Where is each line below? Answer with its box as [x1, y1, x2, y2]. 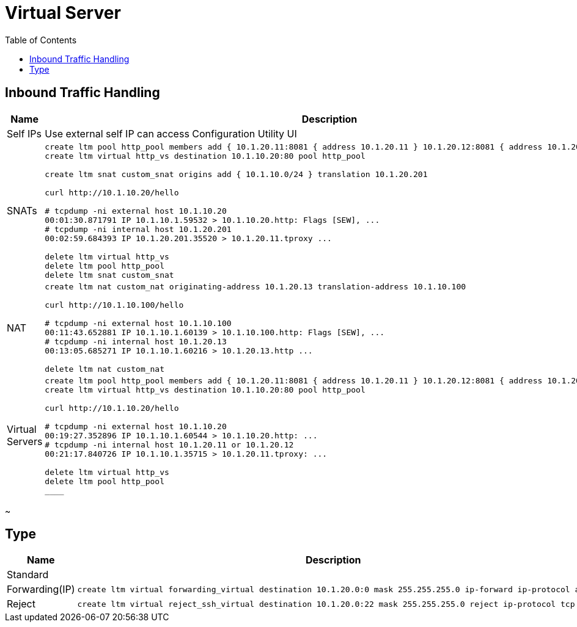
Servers [7, 435, 43, 448]
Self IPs [7, 127, 42, 140]
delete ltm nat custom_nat [45, 364, 165, 374]
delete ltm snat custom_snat [45, 270, 174, 280]
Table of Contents [5, 34, 77, 45]
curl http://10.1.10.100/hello [45, 300, 184, 310]
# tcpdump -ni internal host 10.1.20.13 [45, 336, 227, 346]
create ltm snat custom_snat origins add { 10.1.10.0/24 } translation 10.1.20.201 [45, 169, 428, 179]
